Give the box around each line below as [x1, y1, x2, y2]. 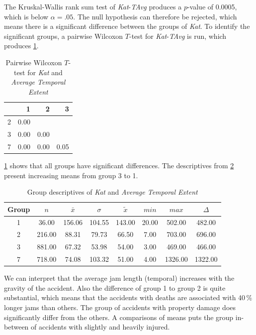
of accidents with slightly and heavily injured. [31, 322, 170, 332]
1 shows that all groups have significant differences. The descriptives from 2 [4, 160, 234, 170]
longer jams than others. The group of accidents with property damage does [4, 302, 236, 312]
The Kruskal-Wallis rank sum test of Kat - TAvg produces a [4, 1, 182, 11]
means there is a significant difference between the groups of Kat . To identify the [4, 21, 250, 31]
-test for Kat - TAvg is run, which [129, 30, 227, 41]
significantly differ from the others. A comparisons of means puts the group [4, 312, 234, 322]
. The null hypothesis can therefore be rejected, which [73, 11, 237, 21]
